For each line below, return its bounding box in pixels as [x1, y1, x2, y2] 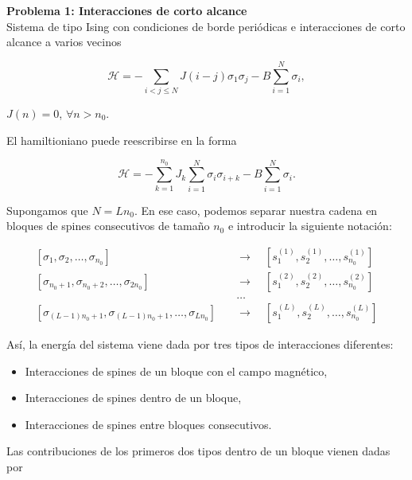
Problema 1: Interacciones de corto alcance [6, 2, 247, 18]
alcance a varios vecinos [6, 33, 122, 50]
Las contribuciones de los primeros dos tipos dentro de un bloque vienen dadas [6, 443, 391, 459]
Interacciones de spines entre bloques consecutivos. [25, 416, 272, 432]
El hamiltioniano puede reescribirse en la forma [6, 131, 237, 148]
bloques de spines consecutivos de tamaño [6, 217, 210, 234]
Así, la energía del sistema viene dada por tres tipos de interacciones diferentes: [6, 335, 394, 352]
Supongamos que [6, 201, 88, 218]
